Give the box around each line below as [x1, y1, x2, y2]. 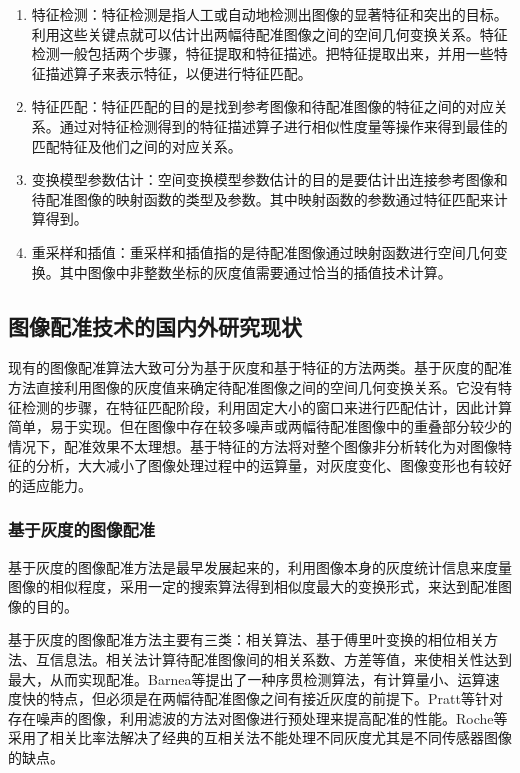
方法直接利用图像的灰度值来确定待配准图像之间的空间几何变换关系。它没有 [8, 376, 498, 397]
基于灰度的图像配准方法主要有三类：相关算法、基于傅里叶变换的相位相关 [8, 629, 484, 650]
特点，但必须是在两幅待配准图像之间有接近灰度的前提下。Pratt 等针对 [49, 688, 503, 709]
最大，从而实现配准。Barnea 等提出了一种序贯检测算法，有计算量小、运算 [8, 668, 486, 689]
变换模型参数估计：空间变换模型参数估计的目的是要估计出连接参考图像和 [31, 169, 508, 190]
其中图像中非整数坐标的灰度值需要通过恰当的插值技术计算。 [59, 261, 452, 282]
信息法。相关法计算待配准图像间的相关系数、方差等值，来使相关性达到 [49, 649, 512, 670]
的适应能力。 [8, 474, 92, 495]
